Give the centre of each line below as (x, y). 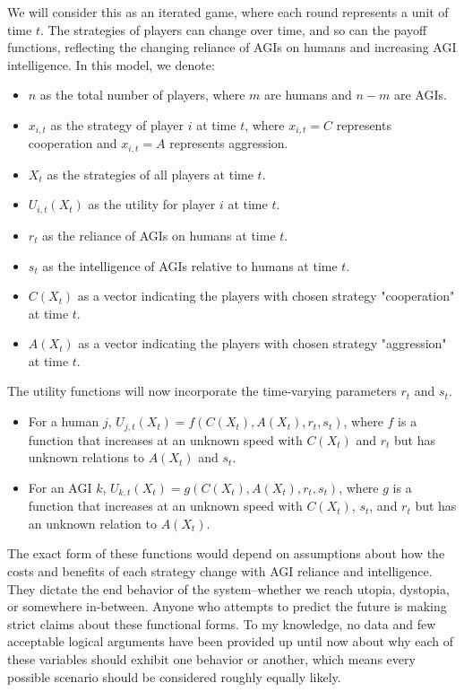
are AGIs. (420, 95)
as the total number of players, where (142, 95)
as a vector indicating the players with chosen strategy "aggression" (262, 343)
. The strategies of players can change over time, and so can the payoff (233, 29)
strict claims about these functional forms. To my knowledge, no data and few (222, 623)
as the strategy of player (117, 124)
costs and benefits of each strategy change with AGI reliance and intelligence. (220, 570)
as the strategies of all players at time (150, 174)
